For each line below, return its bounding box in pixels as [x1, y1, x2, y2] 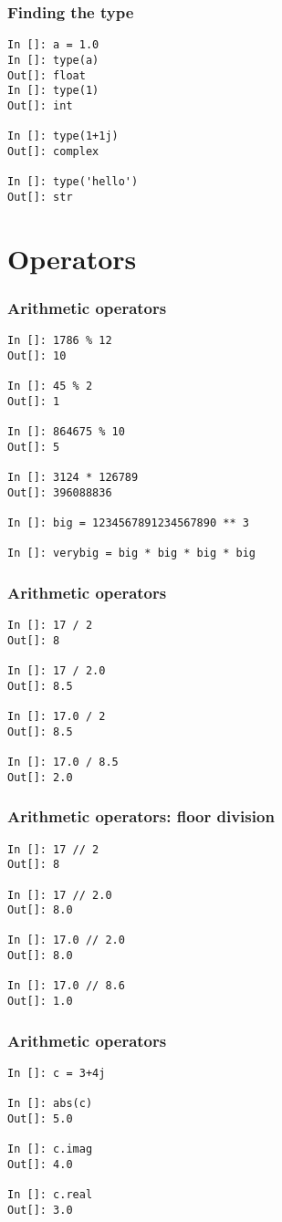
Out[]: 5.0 [7, 1112, 73, 1125]
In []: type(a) [7, 53, 99, 67]
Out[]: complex [7, 144, 99, 158]
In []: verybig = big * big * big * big [7, 547, 256, 560]
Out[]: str [7, 190, 73, 204]
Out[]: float [7, 68, 86, 82]
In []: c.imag [7, 1143, 93, 1156]
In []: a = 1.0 [7, 38, 99, 52]
